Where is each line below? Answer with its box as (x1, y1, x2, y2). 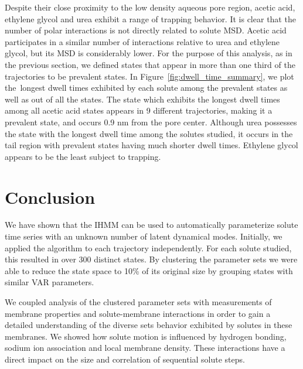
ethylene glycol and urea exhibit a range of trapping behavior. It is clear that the (5, 12, 296, 25)
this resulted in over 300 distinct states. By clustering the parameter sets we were (5, 253, 298, 265)
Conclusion (5, 184, 96, 209)
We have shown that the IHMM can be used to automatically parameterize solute (5, 218, 298, 231)
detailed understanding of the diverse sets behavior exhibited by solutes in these (5, 319, 292, 331)
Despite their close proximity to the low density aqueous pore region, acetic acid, (5, 1, 295, 13)
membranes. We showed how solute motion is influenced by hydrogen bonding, (5, 330, 287, 342)
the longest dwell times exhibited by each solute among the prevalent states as (5, 81, 288, 94)
